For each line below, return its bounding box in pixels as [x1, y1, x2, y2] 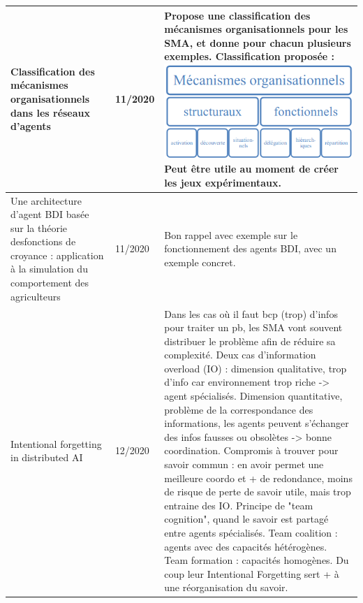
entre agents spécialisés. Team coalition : [164, 525, 338, 540]
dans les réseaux [10, 105, 91, 119]
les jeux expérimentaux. [164, 175, 281, 189]
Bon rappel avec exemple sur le [164, 227, 298, 242]
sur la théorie [10, 220, 68, 235]
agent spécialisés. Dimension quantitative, [164, 388, 343, 403]
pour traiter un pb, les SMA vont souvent [164, 320, 343, 335]
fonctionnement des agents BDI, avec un [164, 241, 336, 256]
